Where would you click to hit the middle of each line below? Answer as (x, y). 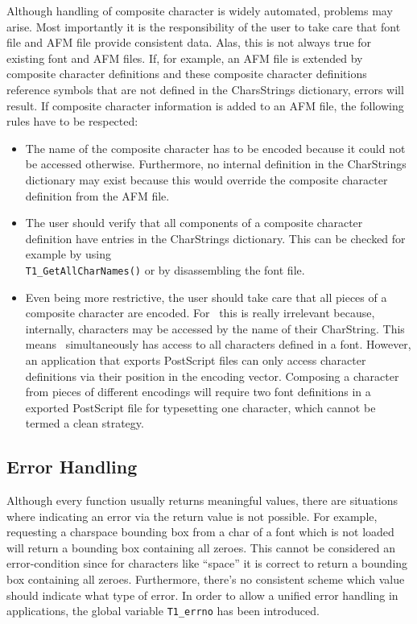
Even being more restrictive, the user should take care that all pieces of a (206, 297)
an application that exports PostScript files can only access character (196, 360)
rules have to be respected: (72, 121)
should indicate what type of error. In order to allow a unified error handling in (202, 595)
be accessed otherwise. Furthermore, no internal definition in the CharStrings (216, 164)
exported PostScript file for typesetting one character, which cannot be (200, 407)
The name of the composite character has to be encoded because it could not (215, 148)
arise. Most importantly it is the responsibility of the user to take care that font (204, 26)
